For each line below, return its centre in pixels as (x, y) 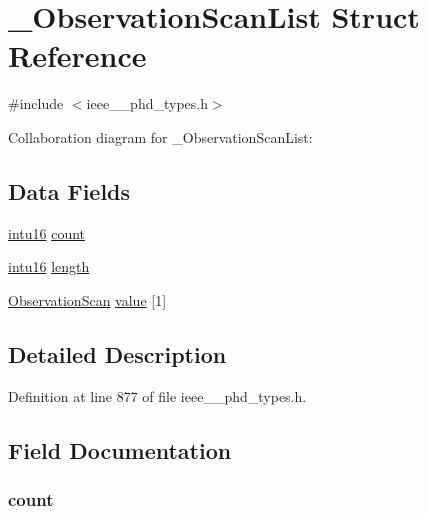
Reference (77, 55)
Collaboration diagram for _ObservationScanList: (160, 136)
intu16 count (47, 232)
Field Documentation (120, 449)
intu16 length (49, 266)
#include (36, 103)
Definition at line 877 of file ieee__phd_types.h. (157, 395)
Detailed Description (117, 353)
